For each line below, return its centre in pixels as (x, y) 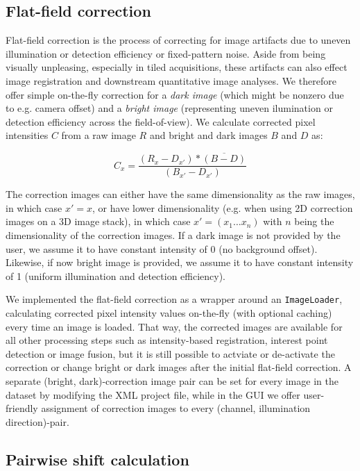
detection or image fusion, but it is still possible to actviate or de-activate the (170, 353)
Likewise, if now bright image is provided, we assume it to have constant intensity (180, 262)
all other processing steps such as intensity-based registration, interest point (167, 340)
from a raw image (98, 135)
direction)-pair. (37, 421)
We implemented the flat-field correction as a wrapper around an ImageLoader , (174, 299)
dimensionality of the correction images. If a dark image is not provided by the (173, 235)
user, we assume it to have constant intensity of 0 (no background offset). (162, 248)
